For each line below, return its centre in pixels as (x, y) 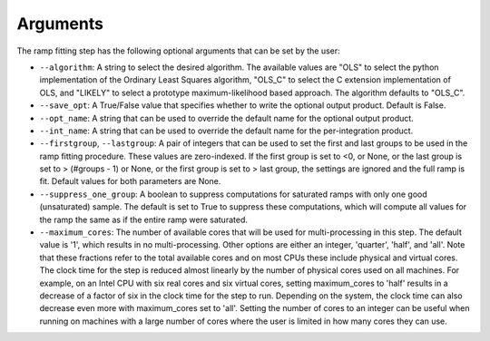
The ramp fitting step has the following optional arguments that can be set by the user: (178, 51)
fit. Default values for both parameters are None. (130, 181)
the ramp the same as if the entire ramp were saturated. (144, 219)
